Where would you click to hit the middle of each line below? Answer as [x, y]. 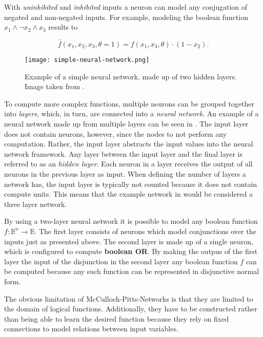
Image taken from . [55, 86]
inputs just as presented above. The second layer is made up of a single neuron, [129, 241]
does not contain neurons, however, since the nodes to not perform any [116, 133]
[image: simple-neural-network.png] [87, 60]
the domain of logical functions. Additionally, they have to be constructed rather [131, 309]
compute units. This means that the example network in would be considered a [128, 194]
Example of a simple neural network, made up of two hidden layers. [131, 76]
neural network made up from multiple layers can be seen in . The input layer [126, 124]
